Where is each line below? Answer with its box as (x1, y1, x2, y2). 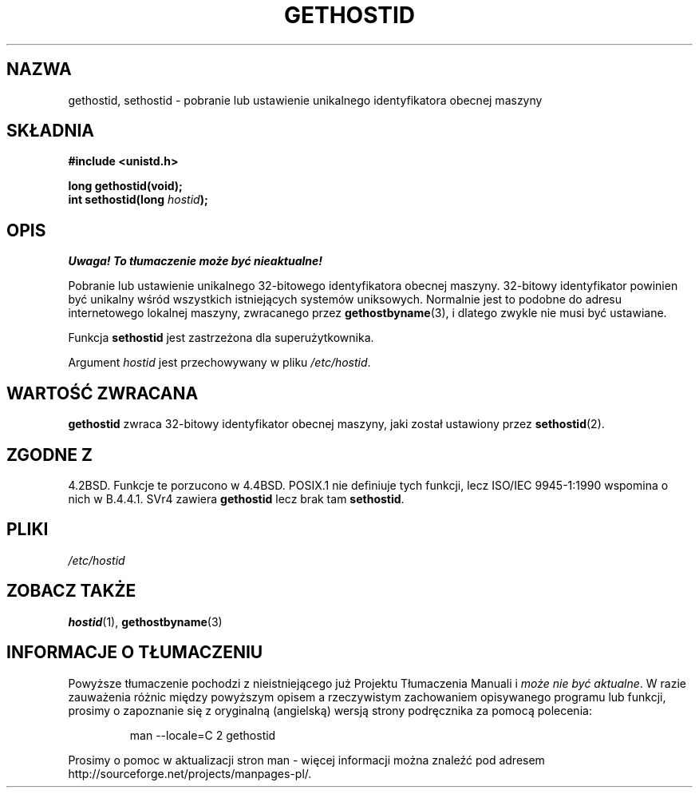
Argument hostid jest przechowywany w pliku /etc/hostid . (68, 355, 371, 370)
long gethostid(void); (68, 179, 183, 193)
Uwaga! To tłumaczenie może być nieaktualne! (68, 254, 323, 268)
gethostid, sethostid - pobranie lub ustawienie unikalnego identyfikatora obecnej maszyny (68, 93, 543, 107)
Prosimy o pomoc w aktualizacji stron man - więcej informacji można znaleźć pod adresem (68, 752, 545, 767)
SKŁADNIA (6, 121, 94, 141)
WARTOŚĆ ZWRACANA (6, 383, 199, 403)
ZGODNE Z (6, 444, 93, 465)
